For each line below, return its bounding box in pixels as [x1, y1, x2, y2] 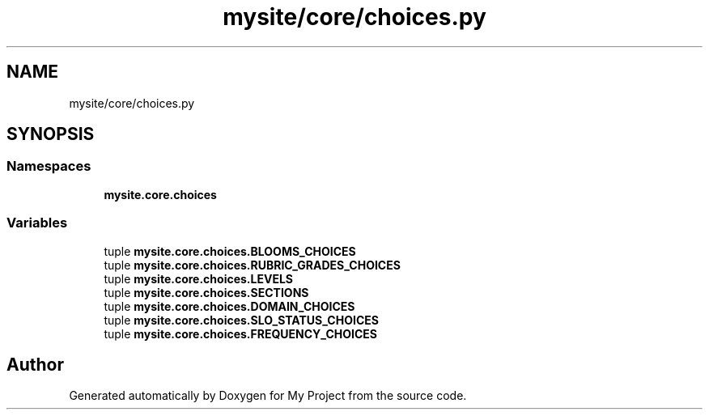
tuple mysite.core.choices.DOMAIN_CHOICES [104, 299, 355, 313]
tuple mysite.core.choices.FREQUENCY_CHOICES [104, 326, 378, 341]
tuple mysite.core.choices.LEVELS [104, 271, 294, 286]
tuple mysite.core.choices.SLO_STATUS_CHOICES [104, 312, 379, 327]
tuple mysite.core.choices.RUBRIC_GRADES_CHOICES [104, 257, 401, 272]
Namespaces [6, 158, 91, 175]
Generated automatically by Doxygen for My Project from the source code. [69, 388, 467, 403]
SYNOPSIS [6, 124, 95, 145]
